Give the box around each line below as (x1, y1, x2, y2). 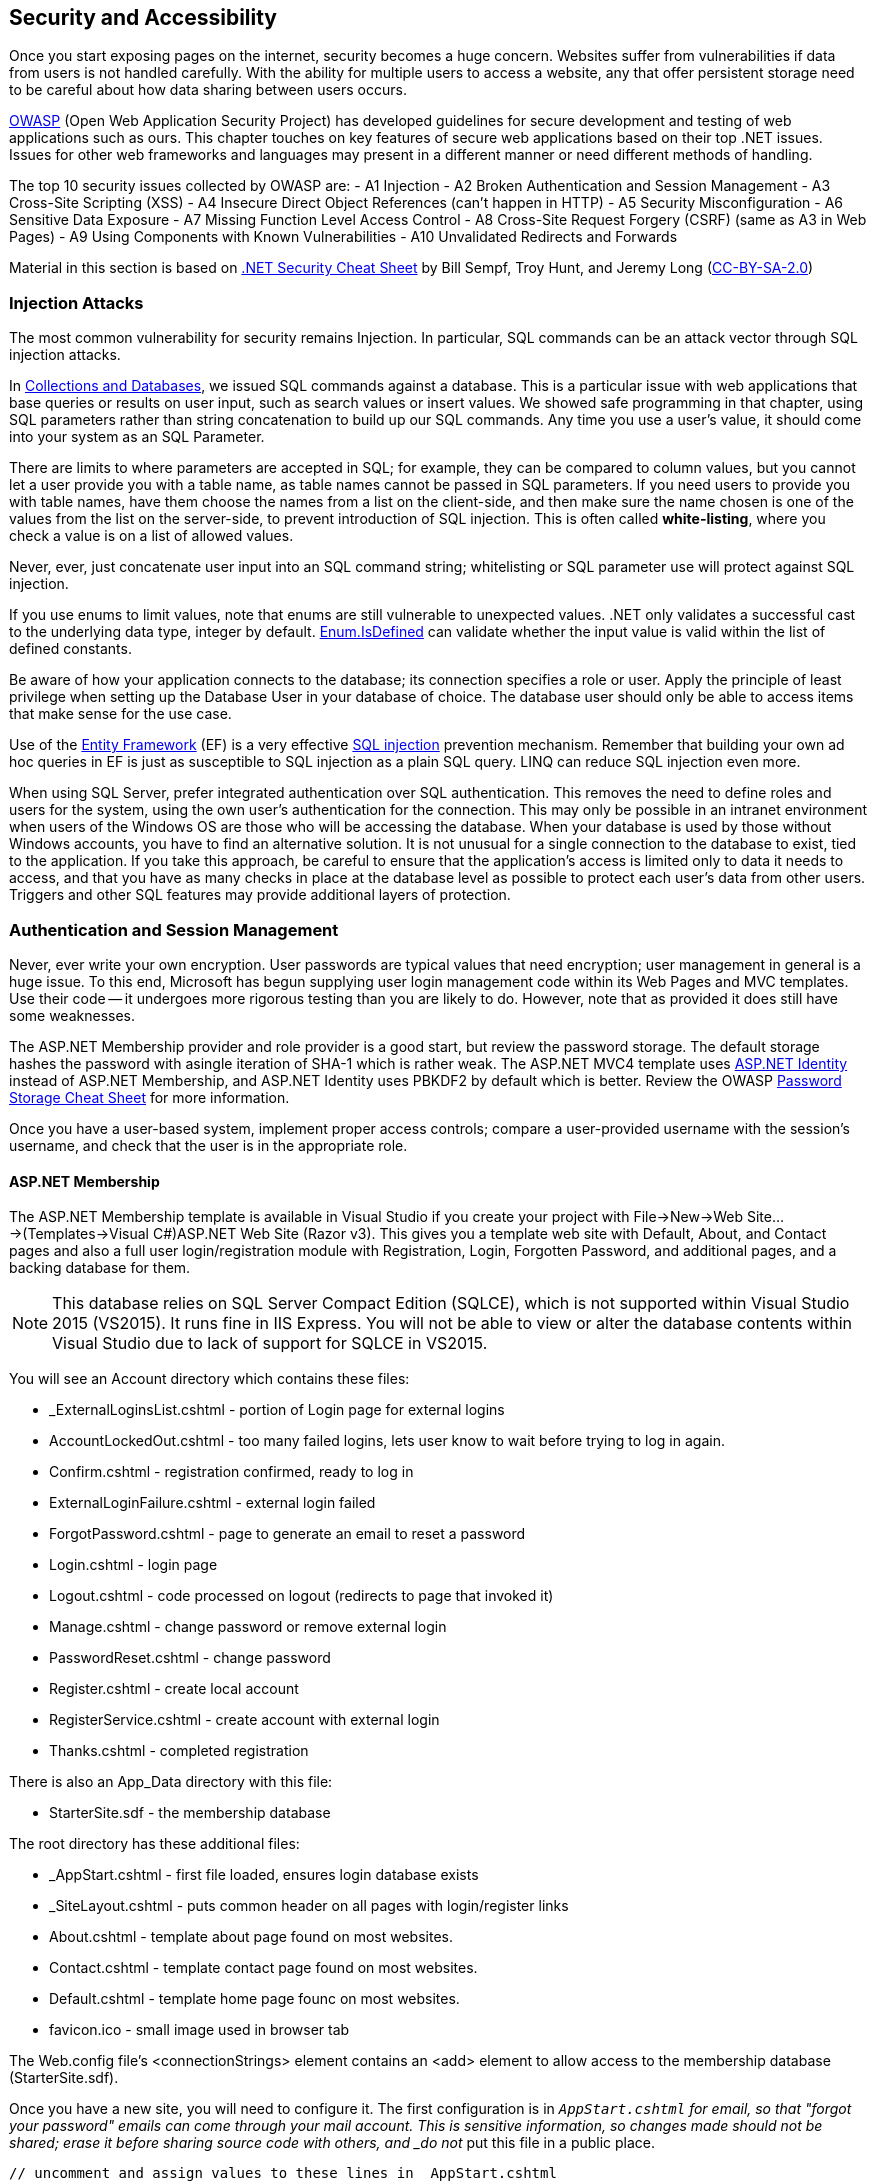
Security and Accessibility (9, 5, 278, 30)
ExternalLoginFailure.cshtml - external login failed (49, 1494, 376, 1512)
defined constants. (9, 640, 132, 658)
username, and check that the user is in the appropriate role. (9, 1136, 408, 1154)
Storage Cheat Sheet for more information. (9, 1088, 290, 1106)
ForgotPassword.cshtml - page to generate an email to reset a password (49, 1525, 526, 1543)
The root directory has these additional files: (9, 1835, 300, 1853)
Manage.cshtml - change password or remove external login (49, 1618, 447, 1636)
